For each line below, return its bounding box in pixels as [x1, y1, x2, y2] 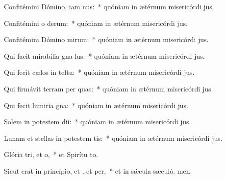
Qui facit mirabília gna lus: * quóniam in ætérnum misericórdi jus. [4, 50, 205, 61]
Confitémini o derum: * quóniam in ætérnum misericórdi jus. [4, 18, 188, 28]
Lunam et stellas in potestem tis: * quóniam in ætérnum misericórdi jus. [4, 133, 223, 143]
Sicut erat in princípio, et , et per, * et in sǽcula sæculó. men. [4, 165, 192, 176]
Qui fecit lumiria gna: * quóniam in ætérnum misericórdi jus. [4, 100, 189, 110]
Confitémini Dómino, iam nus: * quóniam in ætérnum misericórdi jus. [4, 1, 214, 11]
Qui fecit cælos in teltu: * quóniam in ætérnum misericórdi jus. [4, 67, 195, 77]
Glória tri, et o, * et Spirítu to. [4, 149, 98, 159]
